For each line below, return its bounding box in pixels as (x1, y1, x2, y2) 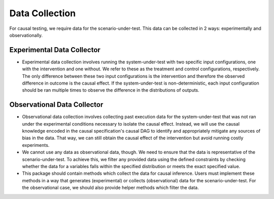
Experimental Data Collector (9, 46, 101, 54)
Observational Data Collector (9, 100, 104, 109)
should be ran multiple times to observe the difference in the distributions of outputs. (22, 87, 200, 93)
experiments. (22, 142, 50, 148)
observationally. (9, 32, 43, 38)
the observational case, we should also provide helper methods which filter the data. (22, 185, 199, 191)
